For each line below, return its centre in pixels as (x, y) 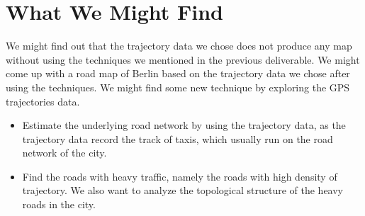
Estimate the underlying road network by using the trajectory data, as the (184, 125)
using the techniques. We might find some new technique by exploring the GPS (178, 87)
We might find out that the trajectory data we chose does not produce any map (179, 46)
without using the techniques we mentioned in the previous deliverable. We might (183, 59)
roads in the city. (59, 204)
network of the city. (64, 153)
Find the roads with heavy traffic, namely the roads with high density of (180, 176)
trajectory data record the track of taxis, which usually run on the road (178, 138)
